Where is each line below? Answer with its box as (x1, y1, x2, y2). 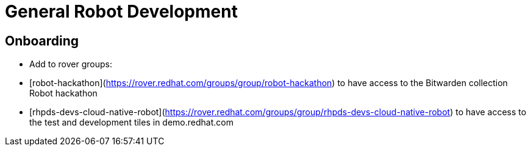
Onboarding (5, 33, 79, 49)
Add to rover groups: (29, 59, 112, 70)
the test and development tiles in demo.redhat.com (29, 117, 233, 128)
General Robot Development (5, 1, 238, 22)
